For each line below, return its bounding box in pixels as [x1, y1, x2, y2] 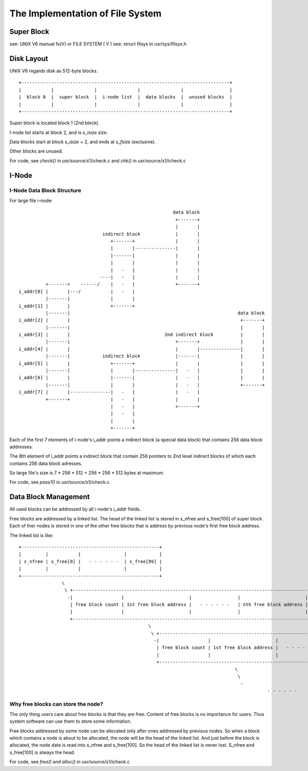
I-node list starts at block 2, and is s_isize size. [9, 129, 108, 136]
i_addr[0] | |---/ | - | [18, 288, 136, 294]
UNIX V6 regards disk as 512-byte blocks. [9, 67, 98, 74]
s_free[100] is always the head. [9, 749, 75, 755]
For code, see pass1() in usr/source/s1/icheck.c [9, 479, 110, 485]
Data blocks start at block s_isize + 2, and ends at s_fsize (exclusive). [9, 139, 156, 145]
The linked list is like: [9, 532, 54, 538]
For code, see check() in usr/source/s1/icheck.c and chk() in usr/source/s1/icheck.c [9, 157, 186, 164]
